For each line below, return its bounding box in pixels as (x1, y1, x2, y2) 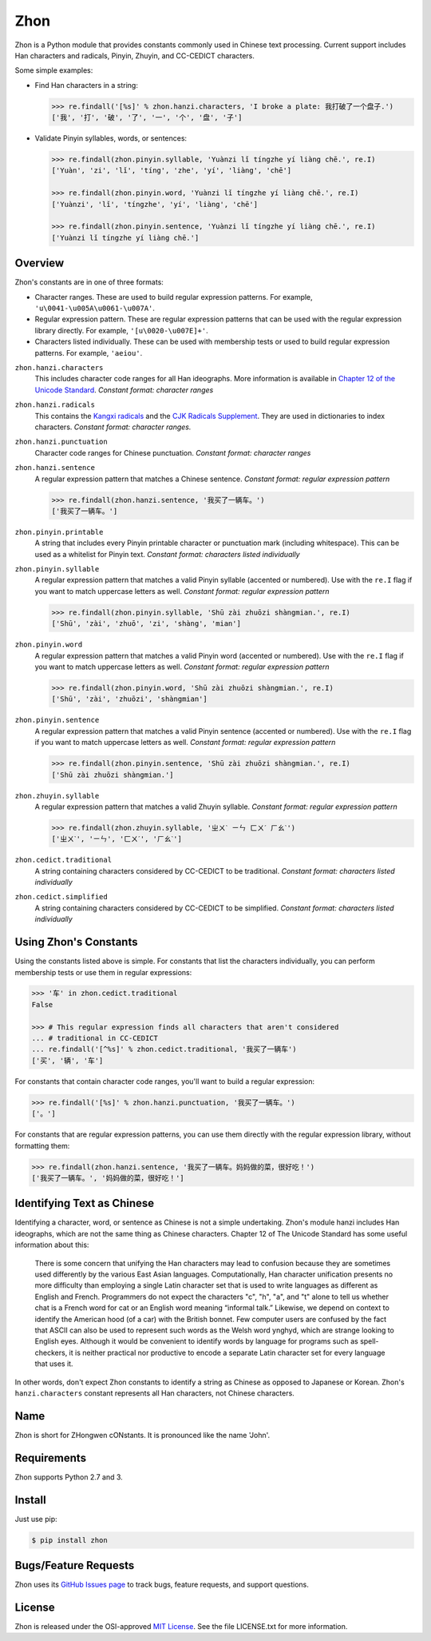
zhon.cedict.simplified (14, 892, 108, 902)
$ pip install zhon (31, 1535, 108, 1544)
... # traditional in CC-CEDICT (31, 1034, 159, 1043)
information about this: (14, 1240, 89, 1250)
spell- (359, 1336, 379, 1346)
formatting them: (14, 1141, 70, 1150)
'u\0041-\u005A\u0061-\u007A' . (34, 304, 156, 313)
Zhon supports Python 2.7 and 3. (14, 1472, 123, 1482)
